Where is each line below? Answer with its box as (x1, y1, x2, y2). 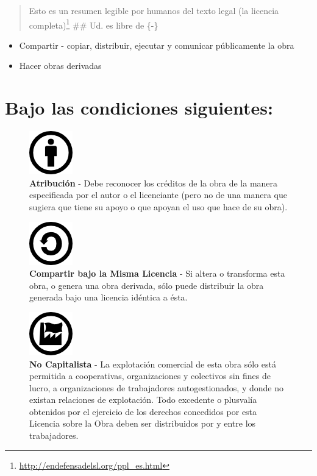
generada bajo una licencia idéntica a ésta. (29, 291, 188, 304)
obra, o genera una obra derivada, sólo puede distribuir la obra (29, 279, 264, 291)
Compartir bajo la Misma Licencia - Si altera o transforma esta (29, 267, 285, 280)
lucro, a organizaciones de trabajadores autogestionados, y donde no (29, 381, 283, 394)
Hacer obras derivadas (19, 59, 102, 72)
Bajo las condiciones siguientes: (5, 95, 273, 120)
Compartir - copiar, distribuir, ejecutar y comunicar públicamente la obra (19, 38, 294, 51)
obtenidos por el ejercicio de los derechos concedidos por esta (29, 405, 257, 417)
